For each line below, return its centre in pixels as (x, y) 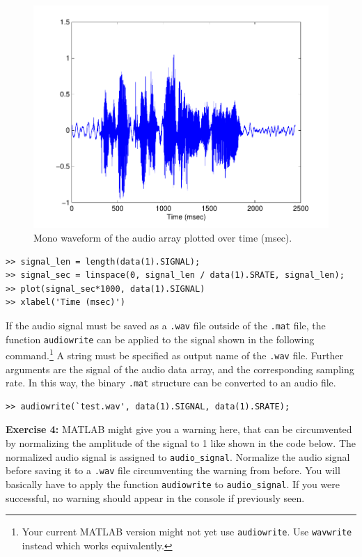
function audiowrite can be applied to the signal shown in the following (160, 339)
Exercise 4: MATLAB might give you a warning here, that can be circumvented (179, 429)
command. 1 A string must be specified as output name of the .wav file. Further (175, 354)
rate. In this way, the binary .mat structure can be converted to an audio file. (171, 383)
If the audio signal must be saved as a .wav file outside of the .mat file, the (166, 325)
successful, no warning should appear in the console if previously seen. (155, 497)
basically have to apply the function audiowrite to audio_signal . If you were (173, 484)
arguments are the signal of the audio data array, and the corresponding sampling (180, 369)
